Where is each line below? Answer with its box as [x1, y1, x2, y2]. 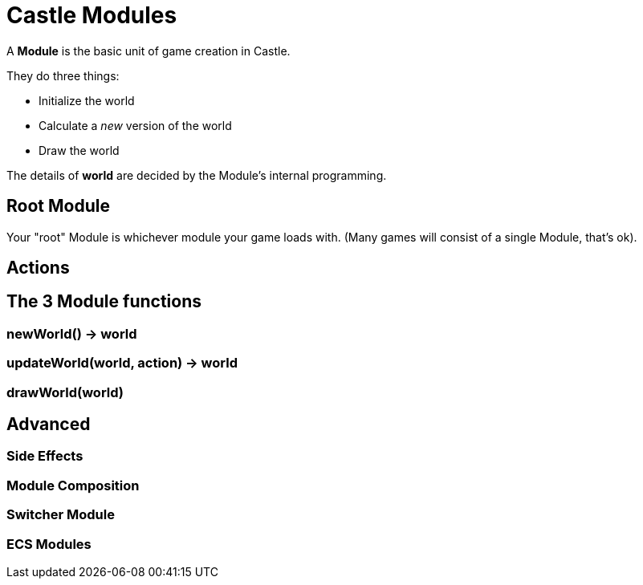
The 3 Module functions [6, 291, 201, 312]
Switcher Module [6, 506, 115, 523]
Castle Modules [6, 2, 177, 29]
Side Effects [6, 448, 83, 465]
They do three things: [6, 68, 120, 83]
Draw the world [39, 143, 120, 157]
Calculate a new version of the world [39, 118, 232, 132]
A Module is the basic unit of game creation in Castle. [6, 43, 291, 58]
